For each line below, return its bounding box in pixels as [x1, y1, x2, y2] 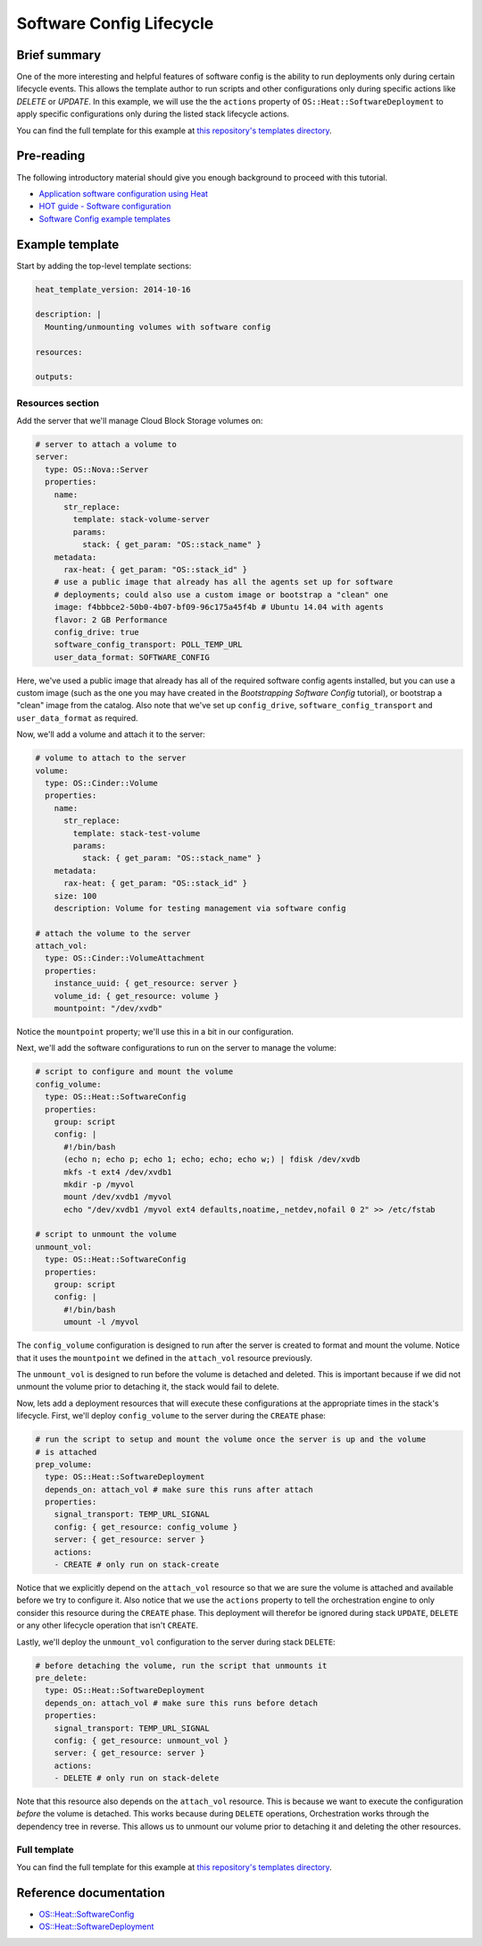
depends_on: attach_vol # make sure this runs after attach [45, 1485, 313, 1494]
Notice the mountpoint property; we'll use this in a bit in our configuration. [16, 1027, 294, 1037]
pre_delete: [35, 1672, 88, 1683]
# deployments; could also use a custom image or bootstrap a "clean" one [54, 589, 388, 599]
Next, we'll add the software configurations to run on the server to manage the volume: [16, 1043, 337, 1053]
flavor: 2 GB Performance [54, 614, 168, 625]
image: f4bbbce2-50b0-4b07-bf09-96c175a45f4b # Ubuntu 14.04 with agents [54, 602, 384, 613]
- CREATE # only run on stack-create [54, 1560, 220, 1569]
